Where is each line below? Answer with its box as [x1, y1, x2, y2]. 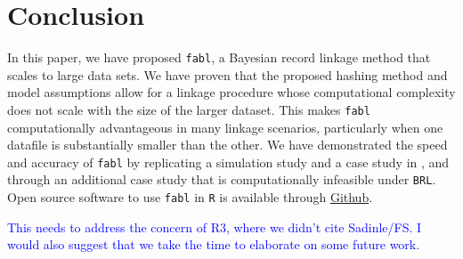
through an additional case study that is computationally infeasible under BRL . [7, 170, 436, 189]
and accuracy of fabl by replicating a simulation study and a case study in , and [7, 152, 450, 171]
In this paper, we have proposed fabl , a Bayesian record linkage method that [7, 48, 431, 67]
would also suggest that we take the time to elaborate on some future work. [7, 235, 420, 254]
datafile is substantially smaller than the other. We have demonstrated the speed [7, 135, 448, 154]
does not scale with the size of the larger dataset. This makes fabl [7, 100, 370, 118]
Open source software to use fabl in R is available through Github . [7, 188, 373, 206]
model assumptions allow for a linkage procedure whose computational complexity [7, 83, 456, 101]
